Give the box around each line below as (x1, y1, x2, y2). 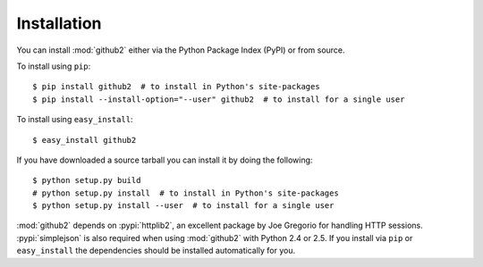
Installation (16, 13, 102, 33)
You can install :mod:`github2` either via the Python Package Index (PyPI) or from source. (16, 45, 345, 55)
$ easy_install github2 (32, 135, 137, 145)
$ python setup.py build (32, 175, 141, 186)
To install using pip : (16, 61, 91, 71)
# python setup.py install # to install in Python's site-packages (32, 188, 339, 198)
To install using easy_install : (16, 114, 133, 125)
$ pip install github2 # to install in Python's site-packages (32, 81, 321, 92)
